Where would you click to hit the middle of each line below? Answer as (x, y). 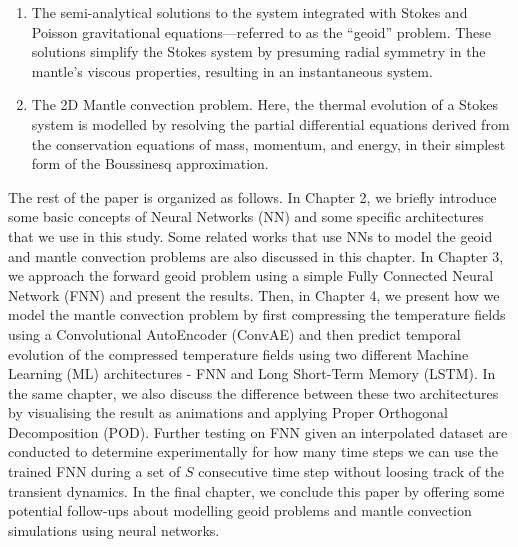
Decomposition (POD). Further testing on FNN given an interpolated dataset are (258, 431)
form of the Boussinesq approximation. (150, 163)
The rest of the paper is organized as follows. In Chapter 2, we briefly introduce (252, 196)
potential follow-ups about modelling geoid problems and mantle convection (240, 510)
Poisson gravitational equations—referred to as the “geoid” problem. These (261, 31)
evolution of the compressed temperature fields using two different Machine (238, 353)
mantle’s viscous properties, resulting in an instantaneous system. (232, 70)
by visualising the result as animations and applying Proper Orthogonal (228, 412)
